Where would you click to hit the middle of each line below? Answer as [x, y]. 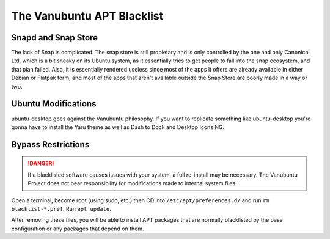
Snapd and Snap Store [54, 38]
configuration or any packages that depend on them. [78, 229]
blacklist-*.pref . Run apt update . [61, 208]
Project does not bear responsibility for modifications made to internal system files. [133, 183]
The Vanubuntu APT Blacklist [87, 16]
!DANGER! [41, 164]
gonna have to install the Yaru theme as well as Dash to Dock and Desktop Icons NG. [118, 127]
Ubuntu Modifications [54, 104]
